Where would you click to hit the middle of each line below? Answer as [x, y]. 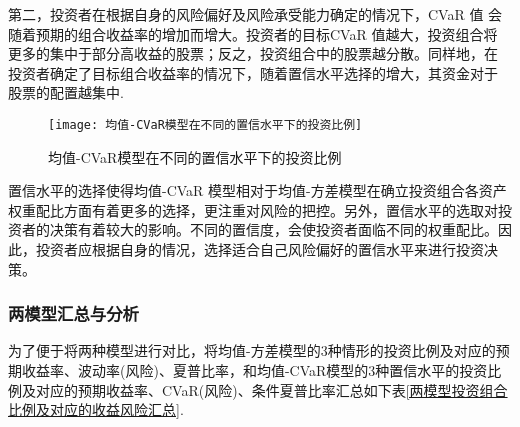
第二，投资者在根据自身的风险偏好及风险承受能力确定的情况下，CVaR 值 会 [255, 14]
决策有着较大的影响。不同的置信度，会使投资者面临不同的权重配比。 [273, 229]
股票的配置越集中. [66, 92]
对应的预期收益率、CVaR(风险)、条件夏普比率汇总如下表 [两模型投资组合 [271, 389]
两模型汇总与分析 [73, 313]
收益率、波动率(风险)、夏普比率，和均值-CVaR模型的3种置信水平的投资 [254, 370]
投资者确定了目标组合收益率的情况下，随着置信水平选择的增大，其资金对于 [253, 72]
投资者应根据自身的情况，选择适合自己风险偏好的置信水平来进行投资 [259, 249]
